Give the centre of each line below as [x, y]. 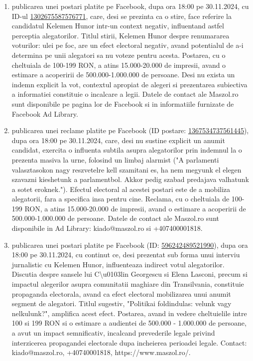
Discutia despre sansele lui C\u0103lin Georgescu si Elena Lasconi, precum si [129, 274]
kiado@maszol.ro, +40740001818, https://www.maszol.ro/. [101, 352]
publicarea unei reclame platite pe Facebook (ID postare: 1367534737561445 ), [130, 130]
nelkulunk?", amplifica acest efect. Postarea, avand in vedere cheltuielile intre [129, 313]
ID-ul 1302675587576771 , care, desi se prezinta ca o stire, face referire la [122, 16]
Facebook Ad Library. [45, 113]
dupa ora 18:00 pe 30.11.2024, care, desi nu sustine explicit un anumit [118, 140]
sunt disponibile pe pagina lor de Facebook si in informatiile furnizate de [123, 103]
